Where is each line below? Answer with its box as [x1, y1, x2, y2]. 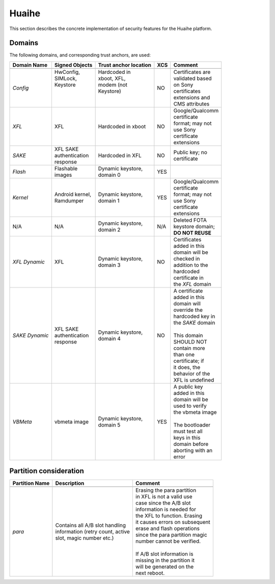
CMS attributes [173, 100, 210, 107]
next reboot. [135, 570, 165, 577]
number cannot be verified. [135, 538, 201, 545]
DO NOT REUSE [173, 229, 211, 236]
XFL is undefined [173, 376, 214, 383]
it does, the [173, 363, 201, 370]
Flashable [54, 165, 78, 172]
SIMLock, [54, 74, 77, 82]
